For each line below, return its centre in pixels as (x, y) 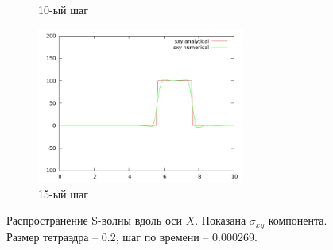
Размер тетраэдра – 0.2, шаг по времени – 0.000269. (132, 236)
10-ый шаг (63, 10)
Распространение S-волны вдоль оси (94, 220)
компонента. (298, 220)
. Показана (221, 220)
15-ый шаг (63, 193)
